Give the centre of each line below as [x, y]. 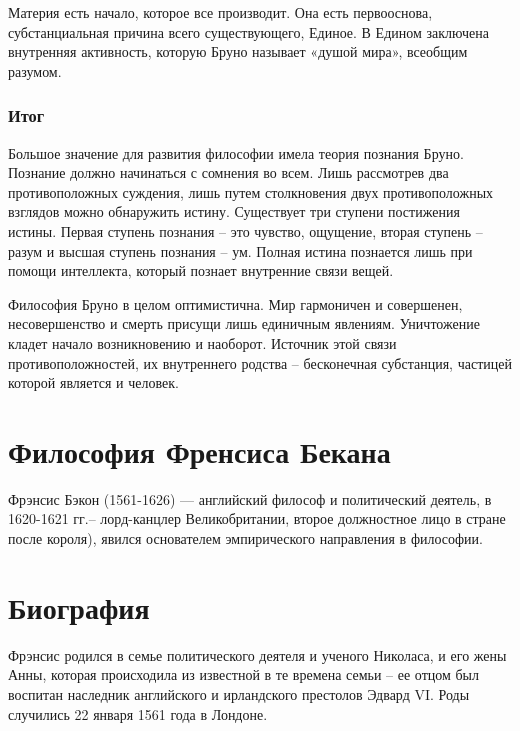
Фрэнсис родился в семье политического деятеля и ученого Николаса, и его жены [257, 654]
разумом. [35, 70]
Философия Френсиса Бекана [199, 450]
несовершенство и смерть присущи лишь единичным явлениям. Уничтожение [244, 323]
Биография [79, 606]
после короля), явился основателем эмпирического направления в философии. [245, 538]
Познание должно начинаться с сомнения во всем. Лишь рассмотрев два [228, 172]
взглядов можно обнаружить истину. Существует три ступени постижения [234, 211]
